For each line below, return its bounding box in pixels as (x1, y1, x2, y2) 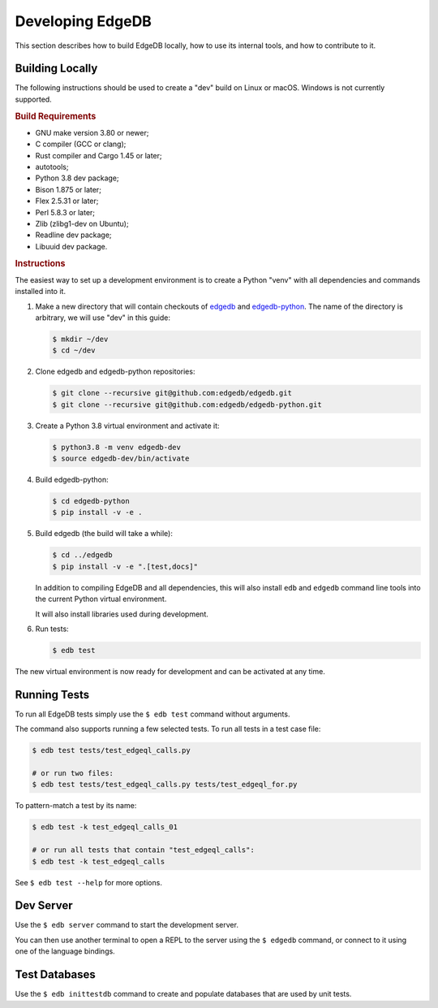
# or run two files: (32, 768, 114, 778)
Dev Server (15, 898, 73, 913)
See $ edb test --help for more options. (15, 877, 162, 887)
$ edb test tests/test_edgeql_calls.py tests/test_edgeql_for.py (32, 780, 298, 790)
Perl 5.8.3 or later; (35, 207, 96, 217)
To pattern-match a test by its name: (15, 801, 137, 811)
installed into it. (15, 287, 67, 296)
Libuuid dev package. (35, 241, 108, 251)
